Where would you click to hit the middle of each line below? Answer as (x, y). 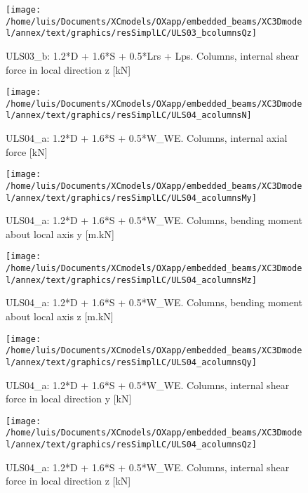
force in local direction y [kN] (69, 399)
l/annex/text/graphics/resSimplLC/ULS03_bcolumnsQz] (131, 33)
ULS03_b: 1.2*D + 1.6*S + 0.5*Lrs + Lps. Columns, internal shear (153, 55)
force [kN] (27, 151)
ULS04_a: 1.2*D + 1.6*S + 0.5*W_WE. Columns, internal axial (147, 138)
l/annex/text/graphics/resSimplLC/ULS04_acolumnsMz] (131, 280)
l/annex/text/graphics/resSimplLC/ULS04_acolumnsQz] (131, 445)
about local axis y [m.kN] (60, 234)
